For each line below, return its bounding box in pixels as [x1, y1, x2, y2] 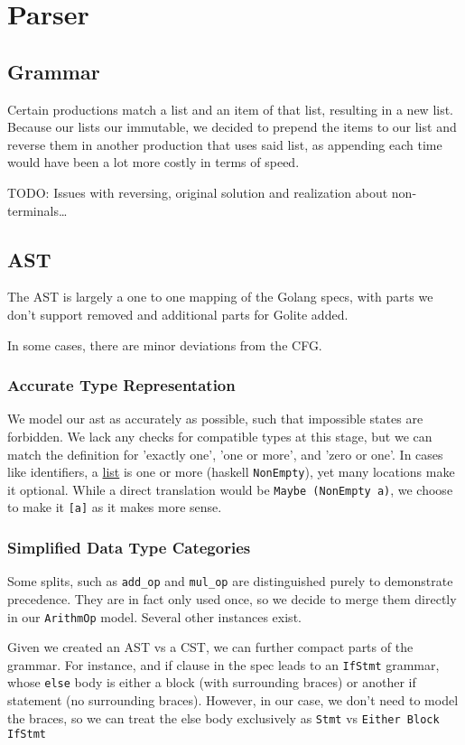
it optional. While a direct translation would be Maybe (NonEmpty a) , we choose [7, 480, 453, 498]
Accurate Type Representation [7, 374, 236, 396]
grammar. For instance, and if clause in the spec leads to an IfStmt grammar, [7, 655, 440, 674]
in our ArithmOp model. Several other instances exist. [7, 607, 302, 626]
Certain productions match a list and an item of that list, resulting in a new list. [7, 99, 454, 118]
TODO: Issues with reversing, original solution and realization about [7, 182, 388, 201]
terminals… [7, 200, 68, 219]
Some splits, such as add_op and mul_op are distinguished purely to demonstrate [7, 572, 453, 591]
